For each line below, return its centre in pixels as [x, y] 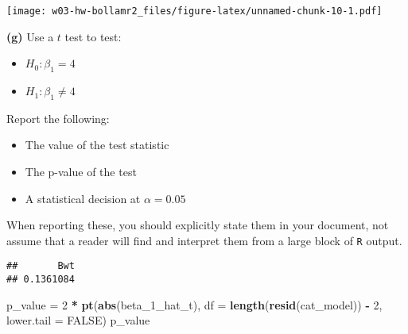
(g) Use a [30, 36]
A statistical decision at [83, 198]
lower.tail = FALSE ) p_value [78, 320]
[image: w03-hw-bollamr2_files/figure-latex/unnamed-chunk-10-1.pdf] [194, 11]
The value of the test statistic [97, 145]
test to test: [93, 36]
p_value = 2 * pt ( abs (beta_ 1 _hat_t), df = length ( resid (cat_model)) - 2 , [194, 304]
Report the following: [58, 118]
